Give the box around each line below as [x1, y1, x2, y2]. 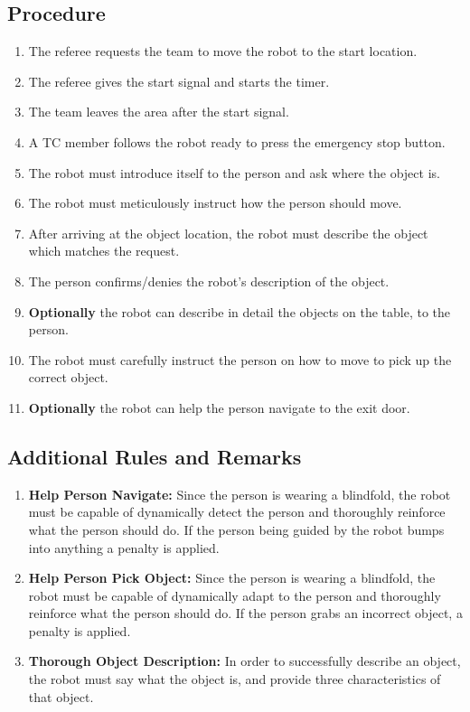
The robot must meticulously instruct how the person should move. [28, 193, 402, 212]
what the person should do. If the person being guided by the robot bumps [28, 520, 445, 539]
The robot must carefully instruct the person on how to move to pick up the [28, 350, 452, 369]
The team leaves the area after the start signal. [28, 102, 289, 121]
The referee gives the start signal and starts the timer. [28, 71, 330, 90]
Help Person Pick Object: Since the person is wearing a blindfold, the [28, 568, 436, 587]
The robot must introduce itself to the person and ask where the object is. [28, 163, 440, 182]
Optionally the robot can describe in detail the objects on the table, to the [28, 302, 451, 321]
